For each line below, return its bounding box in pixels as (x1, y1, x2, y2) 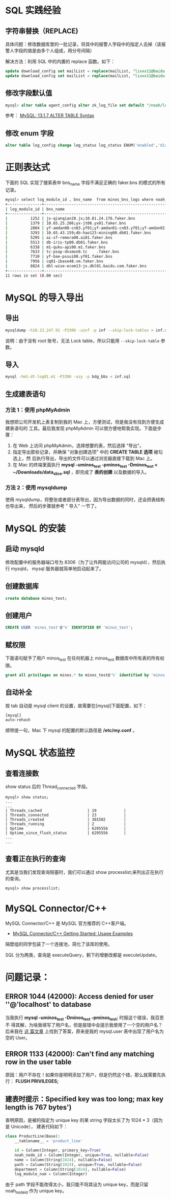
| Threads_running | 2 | (5, 822, 126, 827)
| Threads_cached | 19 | (5, 808, 126, 813)
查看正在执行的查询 (5, 854, 66, 863)
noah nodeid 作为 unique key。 (5, 1188, 67, 1195)
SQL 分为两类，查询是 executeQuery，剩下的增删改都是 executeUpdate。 (5, 952, 160, 958)
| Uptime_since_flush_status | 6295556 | (5, 830, 126, 836)
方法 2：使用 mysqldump (5, 484, 67, 491)
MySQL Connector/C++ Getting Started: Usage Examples (12, 930, 133, 936)
